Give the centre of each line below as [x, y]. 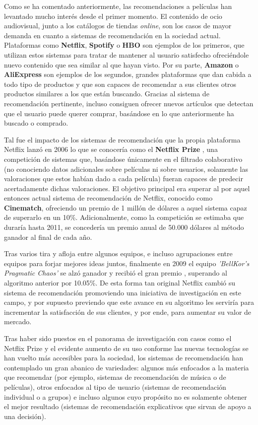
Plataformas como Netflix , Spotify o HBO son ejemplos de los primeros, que [124, 45]
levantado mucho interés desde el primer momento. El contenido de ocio [113, 16]
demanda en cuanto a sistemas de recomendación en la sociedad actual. [112, 35]
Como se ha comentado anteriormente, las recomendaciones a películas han [118, 6]
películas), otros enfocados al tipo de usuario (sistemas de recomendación [115, 387]
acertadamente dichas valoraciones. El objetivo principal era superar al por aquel [127, 188]
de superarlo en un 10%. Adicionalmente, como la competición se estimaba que [124, 217]
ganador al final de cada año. [48, 237]
